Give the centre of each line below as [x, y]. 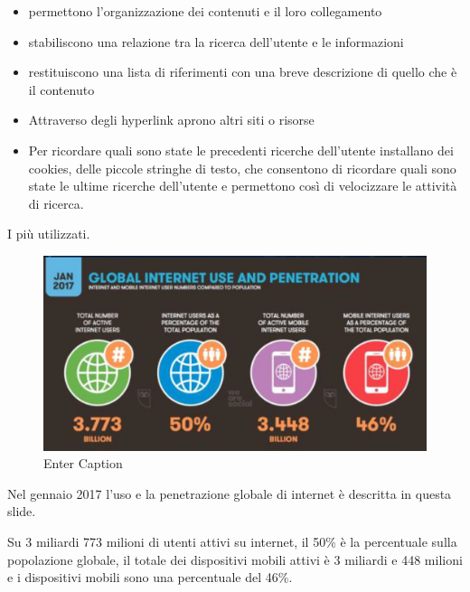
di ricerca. [56, 203]
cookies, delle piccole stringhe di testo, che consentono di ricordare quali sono [242, 168]
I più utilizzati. [49, 234]
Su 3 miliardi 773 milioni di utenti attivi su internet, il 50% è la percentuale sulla [232, 542]
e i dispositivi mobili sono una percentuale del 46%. [150, 577]
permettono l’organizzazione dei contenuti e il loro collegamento [205, 11]
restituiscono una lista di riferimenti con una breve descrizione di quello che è [243, 72]
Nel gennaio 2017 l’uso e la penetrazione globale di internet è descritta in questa [230, 493]
